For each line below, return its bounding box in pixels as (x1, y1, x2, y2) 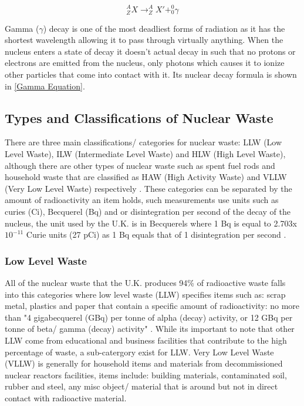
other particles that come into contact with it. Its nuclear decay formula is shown (5, 68, 297, 81)
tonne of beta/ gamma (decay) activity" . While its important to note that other (5, 322, 295, 335)
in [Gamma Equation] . (5, 79, 85, 92)
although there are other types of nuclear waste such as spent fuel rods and (5, 159, 275, 171)
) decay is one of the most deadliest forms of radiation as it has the (43, 22, 285, 34)
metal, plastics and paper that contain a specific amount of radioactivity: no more (5, 299, 300, 312)
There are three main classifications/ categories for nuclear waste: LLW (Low (5, 136, 282, 148)
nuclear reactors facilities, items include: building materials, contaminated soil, (5, 368, 287, 381)
